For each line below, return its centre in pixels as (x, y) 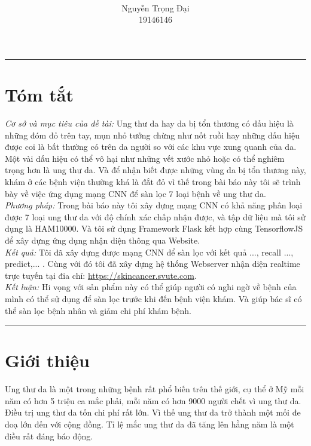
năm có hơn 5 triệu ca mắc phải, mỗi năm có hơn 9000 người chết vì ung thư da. (153, 400)
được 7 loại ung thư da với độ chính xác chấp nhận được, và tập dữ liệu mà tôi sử (155, 216)
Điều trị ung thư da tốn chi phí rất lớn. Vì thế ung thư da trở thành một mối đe (153, 412)
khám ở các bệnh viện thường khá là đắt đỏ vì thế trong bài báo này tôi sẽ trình (153, 182)
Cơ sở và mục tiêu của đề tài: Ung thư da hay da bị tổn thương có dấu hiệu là (149, 123)
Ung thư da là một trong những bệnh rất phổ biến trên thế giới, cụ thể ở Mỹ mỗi (155, 389)
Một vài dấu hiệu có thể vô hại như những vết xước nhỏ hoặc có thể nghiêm (145, 158)
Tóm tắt (39, 95)
